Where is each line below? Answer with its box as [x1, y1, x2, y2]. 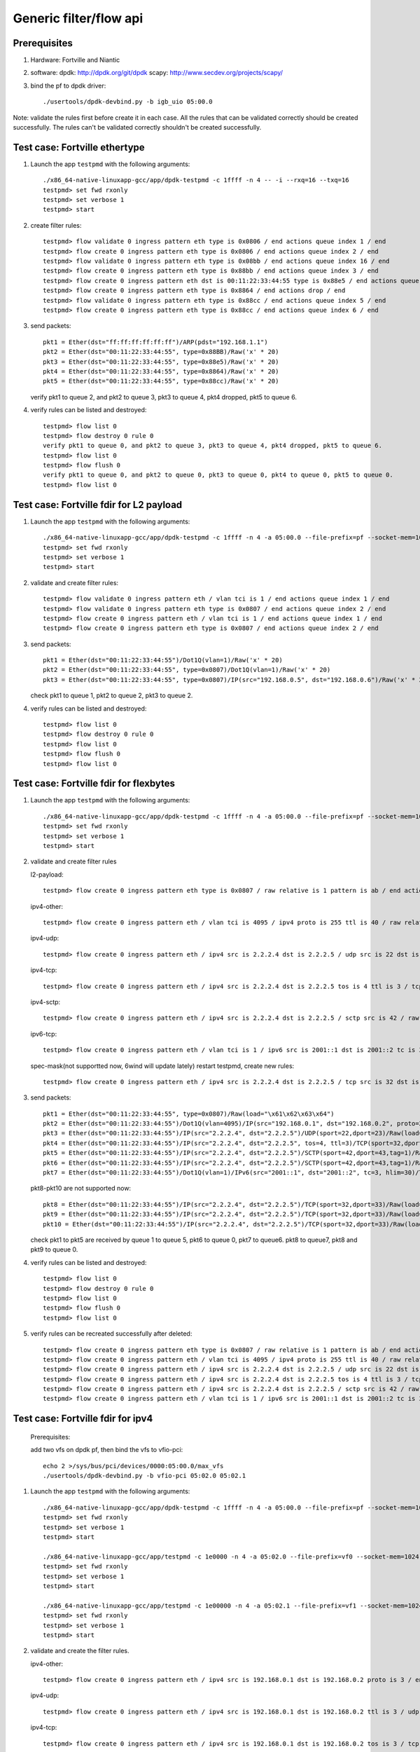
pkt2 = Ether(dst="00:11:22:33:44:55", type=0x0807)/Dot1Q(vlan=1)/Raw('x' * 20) [43, 666, 331, 674]
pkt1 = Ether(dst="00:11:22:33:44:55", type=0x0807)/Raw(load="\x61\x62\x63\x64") [43, 1109, 335, 1118]
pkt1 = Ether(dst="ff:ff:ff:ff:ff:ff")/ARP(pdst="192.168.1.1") [43, 338, 269, 346]
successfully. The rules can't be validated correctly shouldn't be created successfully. [13, 123, 262, 132]
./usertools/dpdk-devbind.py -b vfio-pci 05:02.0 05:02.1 [43, 1472, 246, 1480]
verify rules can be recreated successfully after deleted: [30, 1329, 192, 1338]
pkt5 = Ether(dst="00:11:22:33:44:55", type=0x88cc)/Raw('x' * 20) [43, 377, 279, 385]
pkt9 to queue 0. [30, 1245, 78, 1254]
